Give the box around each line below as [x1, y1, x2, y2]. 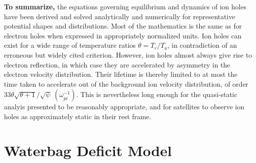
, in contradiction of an [167, 40, 237, 50]
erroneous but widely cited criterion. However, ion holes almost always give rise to [4, 49, 252, 60]
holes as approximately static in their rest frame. [4, 111, 151, 121]
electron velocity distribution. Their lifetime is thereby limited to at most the [4, 69, 238, 79]
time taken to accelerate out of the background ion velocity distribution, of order [4, 78, 249, 89]
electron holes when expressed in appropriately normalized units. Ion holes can [4, 30, 242, 40]
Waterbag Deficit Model [4, 140, 172, 160]
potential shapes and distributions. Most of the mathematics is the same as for [4, 21, 242, 31]
